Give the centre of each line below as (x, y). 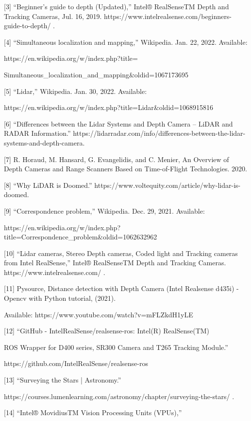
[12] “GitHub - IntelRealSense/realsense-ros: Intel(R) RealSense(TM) (107, 331)
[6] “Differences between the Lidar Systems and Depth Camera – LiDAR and (118, 123)
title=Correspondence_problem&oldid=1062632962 (81, 237)
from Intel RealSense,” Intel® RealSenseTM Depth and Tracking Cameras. (115, 263)
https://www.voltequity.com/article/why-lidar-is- (167, 185)
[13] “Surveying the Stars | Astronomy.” (63, 380)
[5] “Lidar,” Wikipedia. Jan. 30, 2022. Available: (75, 91)
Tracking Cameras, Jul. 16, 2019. (53, 16)
